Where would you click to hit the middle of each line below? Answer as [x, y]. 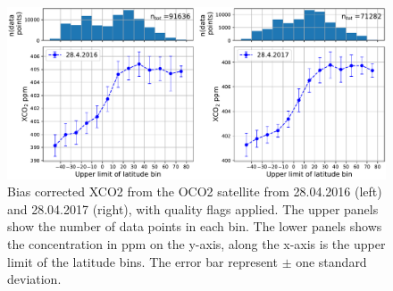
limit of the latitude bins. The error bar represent [142, 261]
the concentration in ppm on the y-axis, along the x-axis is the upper [196, 243]
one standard [331, 261]
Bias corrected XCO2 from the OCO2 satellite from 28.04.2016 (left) [195, 191]
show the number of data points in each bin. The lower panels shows [195, 226]
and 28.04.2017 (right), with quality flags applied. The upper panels [193, 208]
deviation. [34, 279]
